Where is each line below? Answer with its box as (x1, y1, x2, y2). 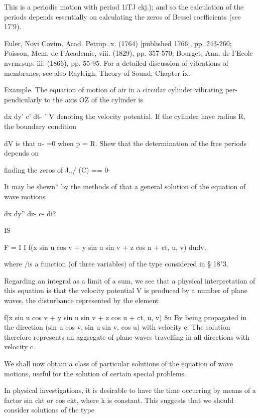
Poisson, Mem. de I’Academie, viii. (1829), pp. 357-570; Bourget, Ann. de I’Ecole (4, 48, 253, 58)
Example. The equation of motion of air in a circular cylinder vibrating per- (4, 84, 238, 95)
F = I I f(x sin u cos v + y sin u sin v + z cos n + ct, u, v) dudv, (4, 241, 206, 252)
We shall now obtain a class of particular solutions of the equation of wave (4, 358, 233, 369)
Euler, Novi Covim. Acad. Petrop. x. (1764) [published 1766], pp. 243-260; (4, 38, 232, 48)
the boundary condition (4, 120, 76, 131)
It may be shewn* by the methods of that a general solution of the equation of (4, 181, 246, 192)
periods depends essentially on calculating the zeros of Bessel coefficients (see (4, 11, 241, 22)
